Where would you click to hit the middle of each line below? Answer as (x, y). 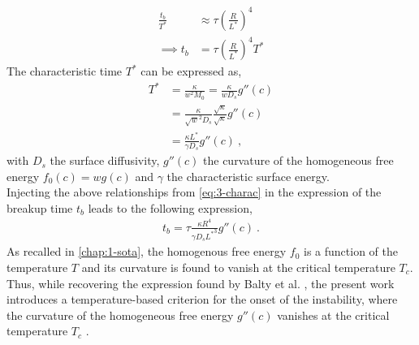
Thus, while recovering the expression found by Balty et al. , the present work (201, 283)
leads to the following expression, (170, 207)
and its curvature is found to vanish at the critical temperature (238, 267)
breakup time (40, 207)
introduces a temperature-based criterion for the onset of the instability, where (202, 299)
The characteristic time (65, 71)
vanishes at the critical (333, 315)
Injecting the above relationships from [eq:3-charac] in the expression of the (194, 192)
